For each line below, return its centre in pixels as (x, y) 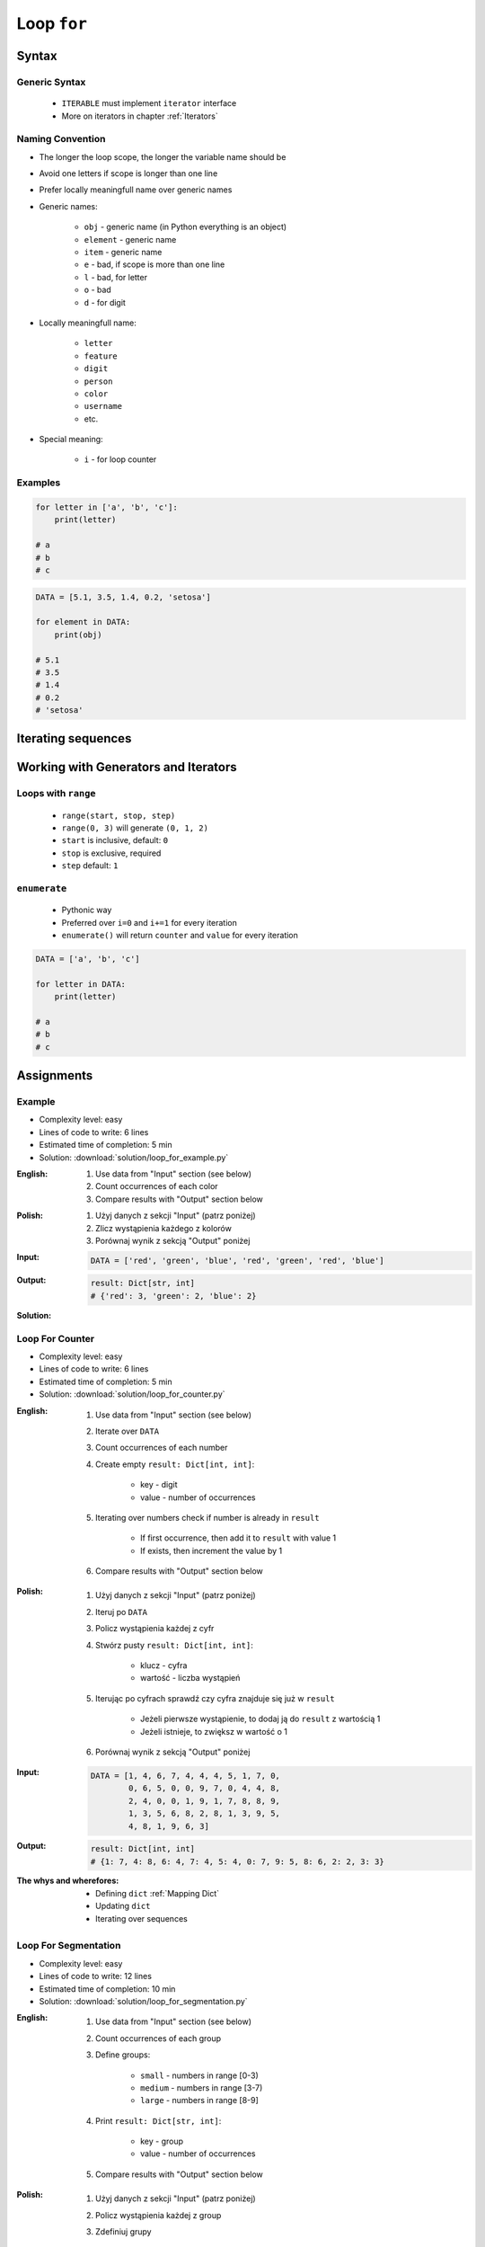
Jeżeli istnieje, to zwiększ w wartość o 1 (214, 1731)
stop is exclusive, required (111, 853)
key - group (162, 2141)
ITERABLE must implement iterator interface (149, 103)
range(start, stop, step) (119, 815)
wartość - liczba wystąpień (190, 1678)
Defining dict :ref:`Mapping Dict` (158, 1893)
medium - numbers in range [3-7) (202, 2087)
